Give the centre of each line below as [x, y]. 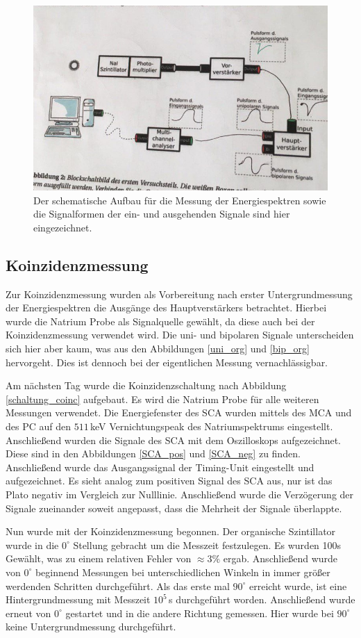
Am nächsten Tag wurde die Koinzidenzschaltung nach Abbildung [146, 385]
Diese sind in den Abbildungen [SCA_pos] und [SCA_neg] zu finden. [153, 453]
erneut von [28, 613]
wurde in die [32, 545]
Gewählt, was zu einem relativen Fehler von [99, 558]
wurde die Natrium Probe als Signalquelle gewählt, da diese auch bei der [160, 321]
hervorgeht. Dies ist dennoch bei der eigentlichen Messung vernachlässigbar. [167, 362]
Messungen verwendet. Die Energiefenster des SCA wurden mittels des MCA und [179, 412]
